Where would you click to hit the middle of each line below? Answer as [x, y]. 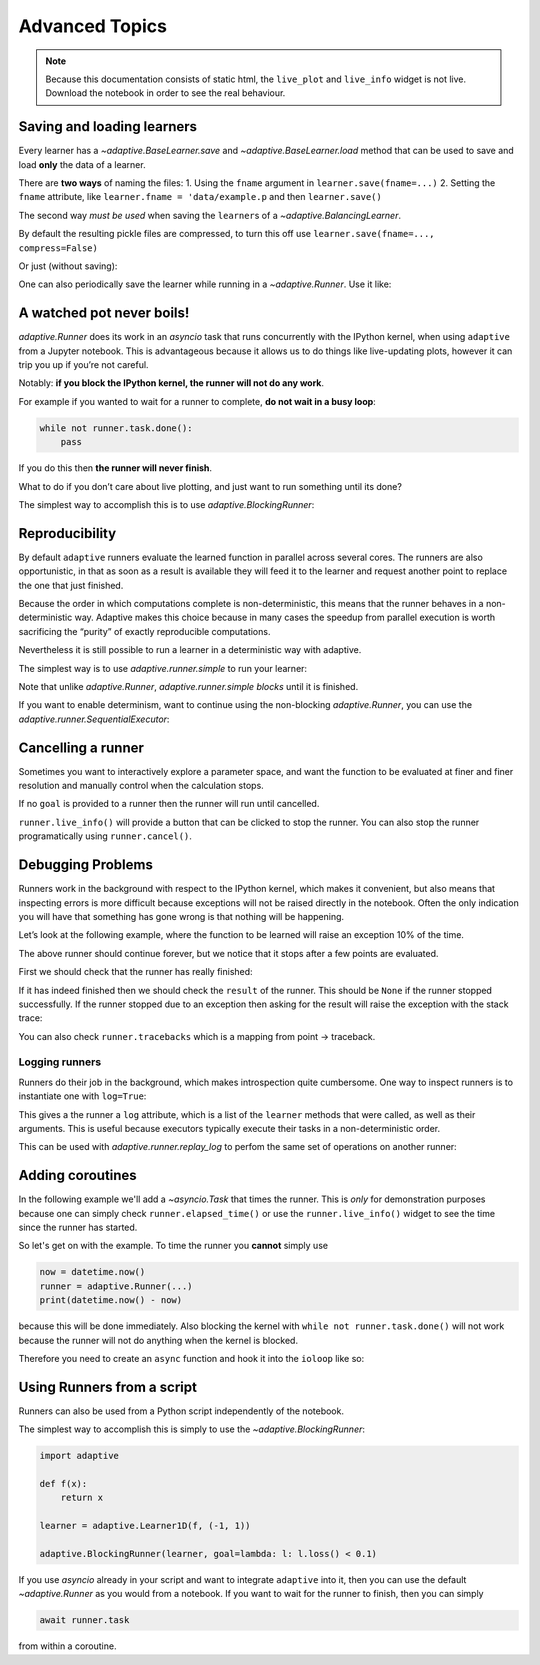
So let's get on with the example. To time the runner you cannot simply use [173, 1246]
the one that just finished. [71, 585]
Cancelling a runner [81, 747]
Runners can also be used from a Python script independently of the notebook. [181, 1411]
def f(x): [63, 1484]
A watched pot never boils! [104, 313]
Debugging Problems [86, 865]
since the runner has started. [78, 1227]
